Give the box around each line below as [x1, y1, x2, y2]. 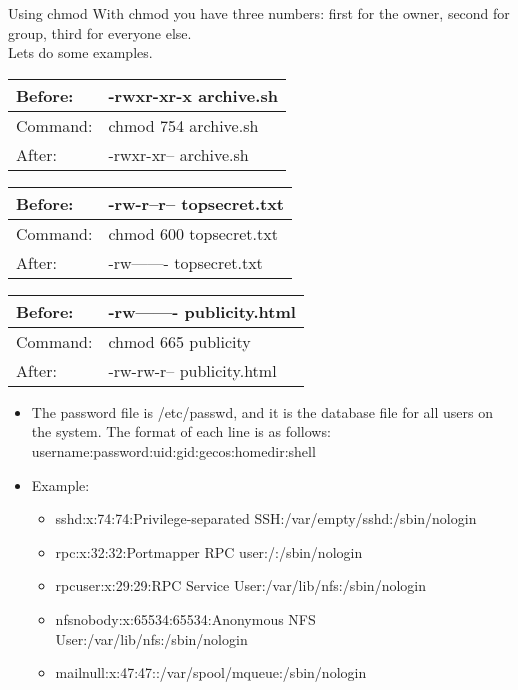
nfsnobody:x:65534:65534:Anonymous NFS [55, 608, 316, 629]
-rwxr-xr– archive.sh [108, 142, 249, 166]
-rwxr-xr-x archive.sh [108, 83, 278, 107]
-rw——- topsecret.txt [108, 250, 263, 274]
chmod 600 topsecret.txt [108, 221, 278, 245]
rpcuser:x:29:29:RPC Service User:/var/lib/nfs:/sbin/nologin [55, 575, 426, 596]
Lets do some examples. [8, 42, 153, 63]
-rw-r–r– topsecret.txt [108, 191, 285, 215]
